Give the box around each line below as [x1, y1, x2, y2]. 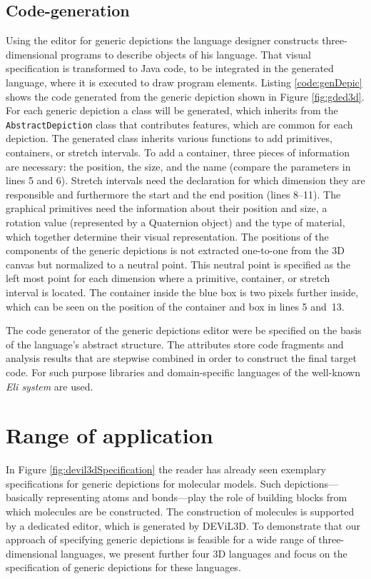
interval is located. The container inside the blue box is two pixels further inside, [6, 284, 359, 299]
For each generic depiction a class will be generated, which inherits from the [6, 103, 338, 118]
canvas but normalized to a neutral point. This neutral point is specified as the [6, 256, 351, 271]
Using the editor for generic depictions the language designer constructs [6, 33, 319, 48]
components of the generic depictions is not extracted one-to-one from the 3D [6, 243, 345, 258]
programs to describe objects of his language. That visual [61, 46, 311, 61]
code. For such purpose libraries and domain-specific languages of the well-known [6, 364, 360, 379]
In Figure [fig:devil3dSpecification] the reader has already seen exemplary [6, 462, 326, 477]
